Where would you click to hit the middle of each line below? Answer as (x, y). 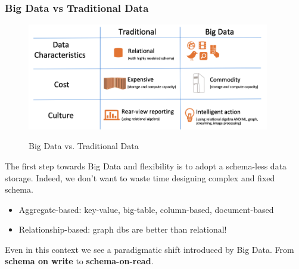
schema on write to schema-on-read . (79, 261)
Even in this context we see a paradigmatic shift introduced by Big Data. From (149, 249)
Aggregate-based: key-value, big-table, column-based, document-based (146, 209)
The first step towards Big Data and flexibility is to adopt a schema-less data (146, 166)
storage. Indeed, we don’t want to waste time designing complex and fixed (140, 177)
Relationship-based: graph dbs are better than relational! (123, 229)
